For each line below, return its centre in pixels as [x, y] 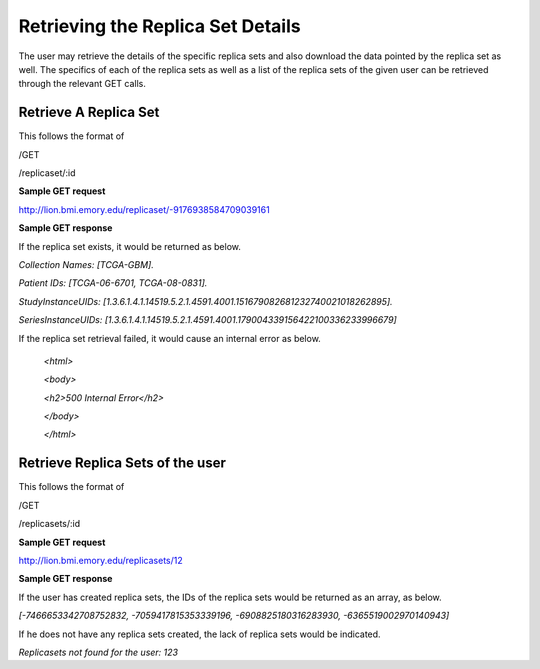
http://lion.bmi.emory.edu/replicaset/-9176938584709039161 [144, 209]
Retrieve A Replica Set [89, 112]
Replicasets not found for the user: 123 [98, 652]
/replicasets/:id [49, 524]
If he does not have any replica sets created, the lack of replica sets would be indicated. [199, 634]
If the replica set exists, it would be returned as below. [130, 246]
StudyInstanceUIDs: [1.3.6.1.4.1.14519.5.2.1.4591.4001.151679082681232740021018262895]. [206, 301]
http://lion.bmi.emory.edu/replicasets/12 [101, 560]
